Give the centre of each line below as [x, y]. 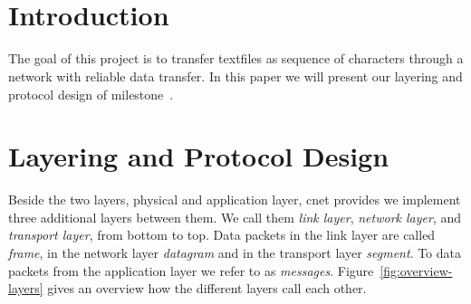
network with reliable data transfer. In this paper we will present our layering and [235, 76]
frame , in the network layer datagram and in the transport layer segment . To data [235, 252]
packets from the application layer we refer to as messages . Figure [191, 270]
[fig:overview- [416, 270]
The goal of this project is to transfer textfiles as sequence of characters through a [236, 58]
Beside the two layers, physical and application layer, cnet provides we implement [235, 199]
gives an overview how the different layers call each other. [207, 288]
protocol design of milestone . [91, 94]
